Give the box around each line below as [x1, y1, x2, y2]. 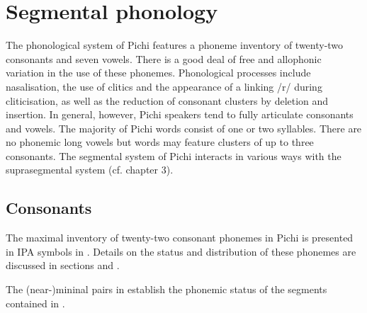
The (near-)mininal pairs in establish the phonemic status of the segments [6, 282, 327, 297]
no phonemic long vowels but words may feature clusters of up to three [6, 135, 314, 149]
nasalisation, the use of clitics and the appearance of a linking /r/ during [6, 79, 322, 93]
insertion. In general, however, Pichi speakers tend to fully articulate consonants [6, 107, 354, 122]
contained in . [6, 295, 65, 310]
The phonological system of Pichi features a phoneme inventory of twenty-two [6, 38, 344, 52]
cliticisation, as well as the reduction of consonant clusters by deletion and [6, 93, 329, 108]
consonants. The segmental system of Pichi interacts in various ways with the [6, 148, 341, 163]
